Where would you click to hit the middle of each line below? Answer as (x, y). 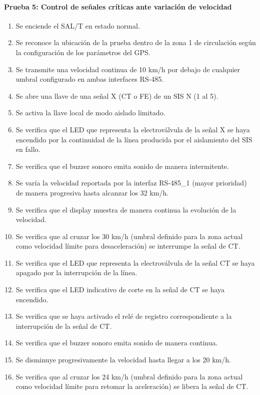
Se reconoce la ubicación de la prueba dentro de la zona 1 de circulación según (136, 42)
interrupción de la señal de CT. (64, 326)
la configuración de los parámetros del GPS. (83, 52)
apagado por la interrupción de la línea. (76, 272)
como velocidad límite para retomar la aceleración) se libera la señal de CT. (132, 386)
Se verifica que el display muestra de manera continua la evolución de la (126, 209)
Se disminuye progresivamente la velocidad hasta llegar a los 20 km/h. (123, 360)
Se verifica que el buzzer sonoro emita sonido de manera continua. (117, 343)
